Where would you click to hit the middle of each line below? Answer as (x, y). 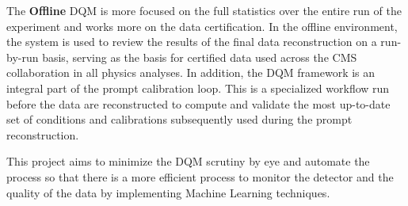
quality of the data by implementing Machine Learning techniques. (168, 192)
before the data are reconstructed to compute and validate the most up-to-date (198, 103)
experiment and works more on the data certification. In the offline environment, (202, 26)
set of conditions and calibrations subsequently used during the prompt (179, 119)
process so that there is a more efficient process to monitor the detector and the (200, 176)
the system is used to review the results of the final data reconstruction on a (192, 42)
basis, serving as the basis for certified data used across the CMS (200, 57)
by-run (23, 57)
